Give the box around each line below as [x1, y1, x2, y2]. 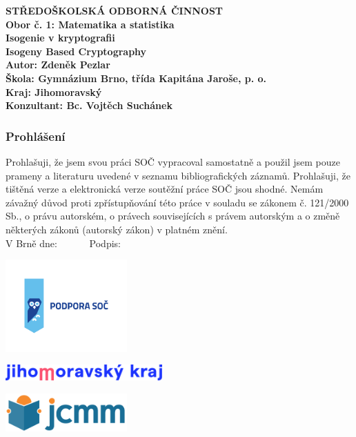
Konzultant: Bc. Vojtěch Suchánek [6, 98, 172, 113]
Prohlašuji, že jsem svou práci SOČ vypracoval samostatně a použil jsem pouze [6, 154, 340, 168]
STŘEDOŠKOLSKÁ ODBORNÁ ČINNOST [6, 3, 224, 17]
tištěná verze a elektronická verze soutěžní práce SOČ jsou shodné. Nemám [6, 182, 324, 196]
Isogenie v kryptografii [6, 30, 115, 45]
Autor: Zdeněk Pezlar [6, 57, 110, 72]
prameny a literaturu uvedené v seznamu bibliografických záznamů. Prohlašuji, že [6, 168, 350, 182]
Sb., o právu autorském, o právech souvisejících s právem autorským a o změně [6, 208, 340, 223]
